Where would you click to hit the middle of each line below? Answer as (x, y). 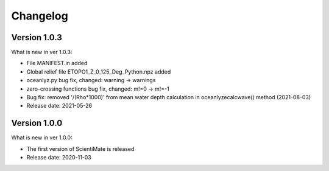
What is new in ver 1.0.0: (42, 138)
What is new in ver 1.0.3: (42, 52)
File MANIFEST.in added (57, 63)
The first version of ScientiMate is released (80, 148)
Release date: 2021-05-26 (59, 106)
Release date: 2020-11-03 (59, 158)
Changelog (40, 16)
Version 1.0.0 (37, 123)
